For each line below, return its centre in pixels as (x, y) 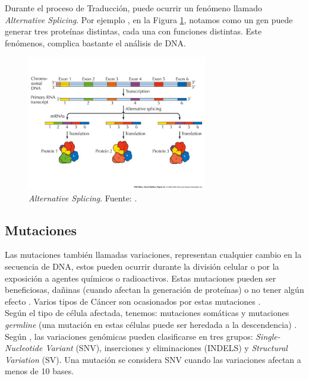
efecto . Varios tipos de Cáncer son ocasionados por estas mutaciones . (133, 301)
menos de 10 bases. (40, 371)
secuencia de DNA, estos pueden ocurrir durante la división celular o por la (142, 266)
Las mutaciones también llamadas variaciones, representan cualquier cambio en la (153, 255)
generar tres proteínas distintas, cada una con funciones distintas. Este (133, 31)
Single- (268, 336)
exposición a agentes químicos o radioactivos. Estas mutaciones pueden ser (141, 278)
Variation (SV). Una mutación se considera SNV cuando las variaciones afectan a (153, 359)
